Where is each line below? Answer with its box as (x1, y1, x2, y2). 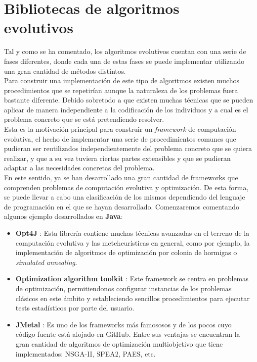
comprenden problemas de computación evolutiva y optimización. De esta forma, (4, 182, 249, 192)
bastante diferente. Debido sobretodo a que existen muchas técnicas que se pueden (4, 95, 253, 105)
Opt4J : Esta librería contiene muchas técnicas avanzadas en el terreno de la (15, 228, 250, 238)
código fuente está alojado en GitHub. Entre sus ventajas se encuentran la (15, 329, 240, 339)
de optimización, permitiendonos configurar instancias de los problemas (15, 283, 232, 293)
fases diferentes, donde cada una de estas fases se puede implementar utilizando (4, 55, 245, 66)
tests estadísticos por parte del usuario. (15, 303, 134, 313)
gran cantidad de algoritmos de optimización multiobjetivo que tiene (15, 338, 223, 349)
